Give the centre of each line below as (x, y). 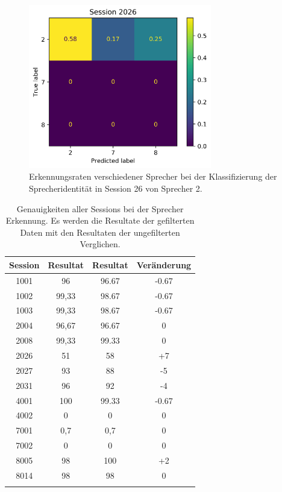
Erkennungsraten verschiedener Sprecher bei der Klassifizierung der (153, 176)
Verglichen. (100, 244)
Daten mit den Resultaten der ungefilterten (100, 232)
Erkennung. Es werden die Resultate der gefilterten (100, 220)
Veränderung (164, 264)
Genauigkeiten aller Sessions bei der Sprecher (100, 208)
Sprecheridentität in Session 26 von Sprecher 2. (116, 188)
